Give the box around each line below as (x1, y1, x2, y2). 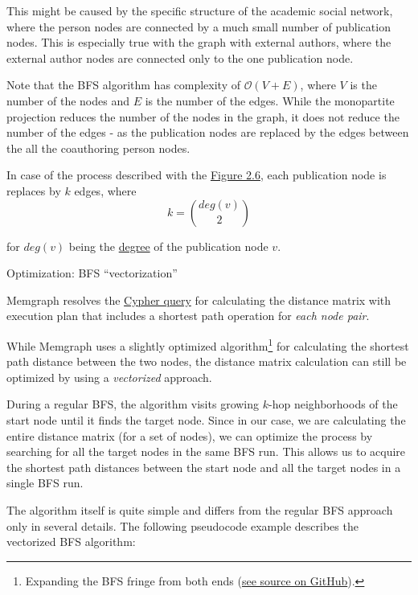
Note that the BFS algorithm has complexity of (6, 76, 241, 93)
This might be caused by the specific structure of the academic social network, (6, 2, 393, 18)
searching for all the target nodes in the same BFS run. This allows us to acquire (6, 443, 406, 460)
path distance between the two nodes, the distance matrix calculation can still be (6, 353, 407, 370)
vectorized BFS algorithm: (6, 533, 136, 550)
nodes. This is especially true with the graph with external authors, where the (6, 34, 391, 51)
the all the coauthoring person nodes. (6, 139, 191, 156)
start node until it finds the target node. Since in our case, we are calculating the (6, 411, 406, 428)
